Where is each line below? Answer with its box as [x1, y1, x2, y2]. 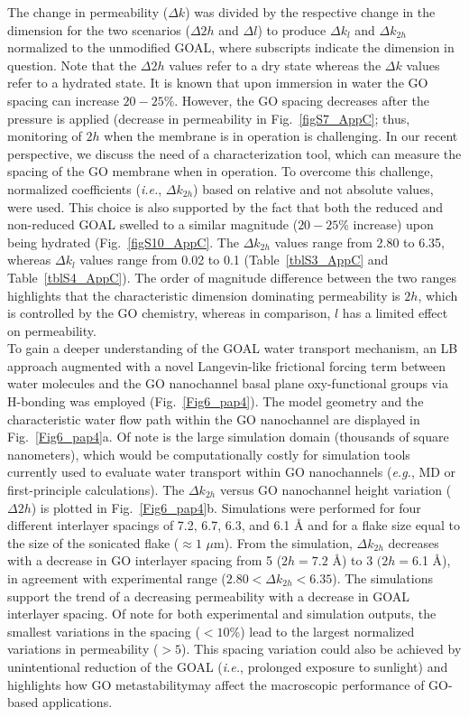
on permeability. [7, 321, 97, 340]
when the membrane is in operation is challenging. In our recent [104, 126, 458, 145]
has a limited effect [342, 303, 448, 322]
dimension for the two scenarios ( [7, 20, 190, 39]
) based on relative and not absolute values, [193, 179, 434, 198]
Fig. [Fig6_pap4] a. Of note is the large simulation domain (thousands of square [7, 427, 449, 446]
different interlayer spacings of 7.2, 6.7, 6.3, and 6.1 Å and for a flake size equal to [7, 516, 461, 535]
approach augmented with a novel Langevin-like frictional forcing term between [7, 356, 446, 375]
